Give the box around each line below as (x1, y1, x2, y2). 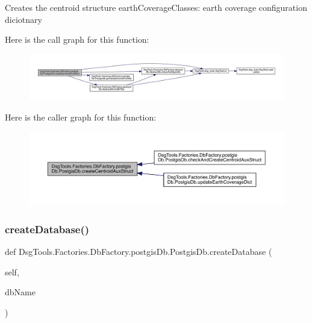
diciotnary (5, 13, 42, 25)
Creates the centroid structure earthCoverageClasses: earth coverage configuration (5, 1, 307, 13)
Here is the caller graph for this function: (5, 111, 157, 124)
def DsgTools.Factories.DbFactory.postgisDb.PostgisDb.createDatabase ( (5, 245, 272, 257)
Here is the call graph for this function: (5, 33, 149, 46)
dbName (5, 286, 36, 298)
